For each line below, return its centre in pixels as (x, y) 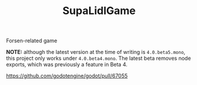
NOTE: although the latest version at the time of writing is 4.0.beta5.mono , (96, 52)
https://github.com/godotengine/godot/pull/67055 (67, 76)
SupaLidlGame (99, 11)
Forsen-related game (32, 41)
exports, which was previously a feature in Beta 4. (67, 64)
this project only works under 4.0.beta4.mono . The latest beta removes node (98, 58)
